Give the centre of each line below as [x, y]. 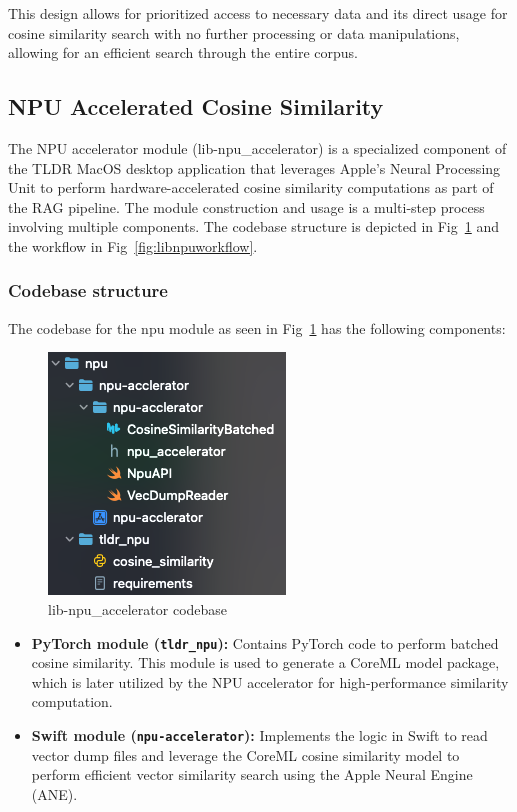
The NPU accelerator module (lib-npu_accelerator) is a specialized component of [257, 147]
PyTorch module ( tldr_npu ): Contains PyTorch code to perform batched [265, 642]
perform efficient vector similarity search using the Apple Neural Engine [252, 774]
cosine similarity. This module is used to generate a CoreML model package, [265, 662]
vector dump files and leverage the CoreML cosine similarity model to [245, 754]
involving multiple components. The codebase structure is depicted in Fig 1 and [253, 226]
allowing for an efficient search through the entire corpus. [183, 52]
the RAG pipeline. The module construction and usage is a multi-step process [246, 206]
